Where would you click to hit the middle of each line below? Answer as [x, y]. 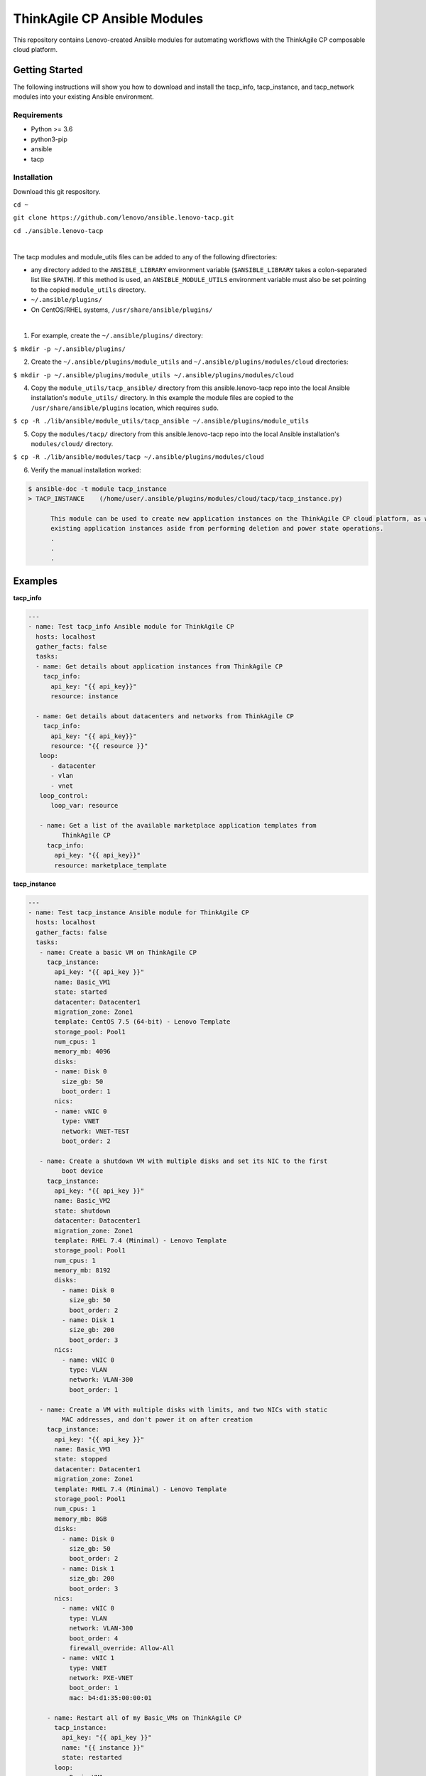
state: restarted [92, 1758]
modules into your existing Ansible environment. [83, 97]
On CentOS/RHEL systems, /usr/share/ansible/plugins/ [122, 310]
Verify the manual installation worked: [86, 470]
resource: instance [84, 696]
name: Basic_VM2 [83, 1201]
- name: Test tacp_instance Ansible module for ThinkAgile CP [138, 913]
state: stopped [81, 1459]
